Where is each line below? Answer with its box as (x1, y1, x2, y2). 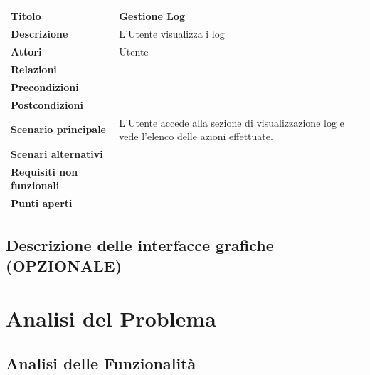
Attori (11, 44, 42, 59)
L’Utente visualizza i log (119, 26, 225, 41)
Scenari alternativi (11, 147, 103, 161)
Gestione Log (119, 8, 185, 23)
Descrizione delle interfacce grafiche (6, 233, 274, 255)
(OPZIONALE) (6, 255, 122, 277)
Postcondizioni (11, 97, 83, 112)
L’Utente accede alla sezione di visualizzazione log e (119, 115, 344, 130)
